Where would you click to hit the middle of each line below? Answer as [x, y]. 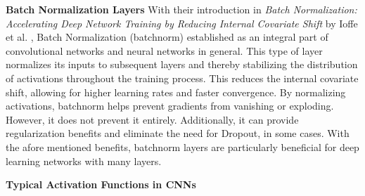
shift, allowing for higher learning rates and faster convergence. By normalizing [176, 92]
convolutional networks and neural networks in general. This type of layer [164, 50]
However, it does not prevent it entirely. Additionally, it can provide [152, 119]
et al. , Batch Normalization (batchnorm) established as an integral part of [167, 37]
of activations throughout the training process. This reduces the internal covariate [182, 78]
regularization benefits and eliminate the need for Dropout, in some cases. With [178, 133]
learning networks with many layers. [84, 161]
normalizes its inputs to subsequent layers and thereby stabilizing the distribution [182, 64]
